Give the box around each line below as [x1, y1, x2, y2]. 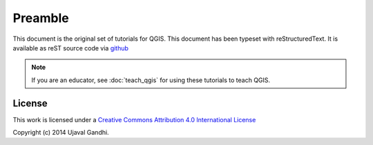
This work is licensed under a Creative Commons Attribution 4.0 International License [12, 115, 256, 124]
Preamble [12, 10, 69, 26]
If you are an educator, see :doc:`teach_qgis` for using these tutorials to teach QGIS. [31, 76, 271, 84]
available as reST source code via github [12, 43, 129, 52]
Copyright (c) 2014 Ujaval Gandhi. [12, 128, 110, 137]
